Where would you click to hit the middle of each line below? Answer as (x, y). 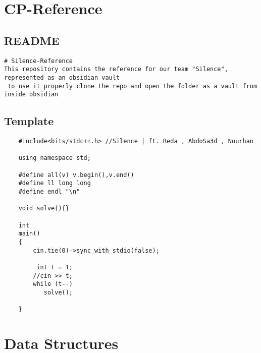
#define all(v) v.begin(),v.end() (76, 175)
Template (29, 121)
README (32, 40)
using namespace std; (55, 158)
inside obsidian (31, 95)
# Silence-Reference (39, 61)
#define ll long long (55, 183)
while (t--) (53, 284)
